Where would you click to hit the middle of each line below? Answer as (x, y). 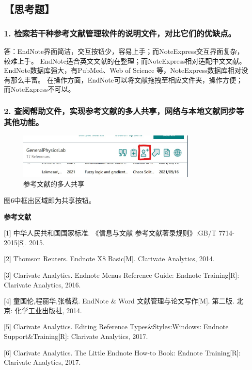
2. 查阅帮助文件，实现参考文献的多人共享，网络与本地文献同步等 (124, 110)
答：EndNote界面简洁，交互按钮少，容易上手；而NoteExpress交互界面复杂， (124, 51)
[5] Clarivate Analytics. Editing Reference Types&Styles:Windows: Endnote (116, 327)
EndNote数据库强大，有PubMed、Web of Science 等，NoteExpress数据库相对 (123, 70)
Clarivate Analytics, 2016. (42, 284)
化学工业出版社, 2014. (48, 310)
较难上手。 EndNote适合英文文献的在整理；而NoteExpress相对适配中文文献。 (125, 60)
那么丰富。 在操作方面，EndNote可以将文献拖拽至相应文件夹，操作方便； (126, 79)
